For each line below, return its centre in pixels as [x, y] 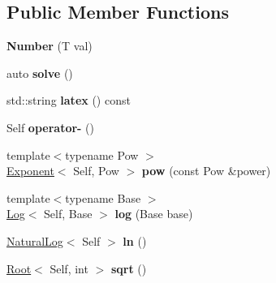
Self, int [69, 268]
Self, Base [68, 214]
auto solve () [40, 73]
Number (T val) [50, 46]
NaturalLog [35, 240]
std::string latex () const [69, 100]
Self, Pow [96, 171]
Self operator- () [50, 127]
